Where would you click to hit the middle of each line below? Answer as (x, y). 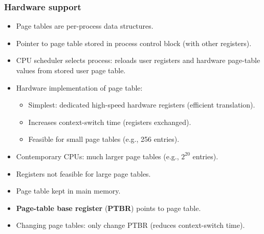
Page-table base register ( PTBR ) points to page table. (108, 208)
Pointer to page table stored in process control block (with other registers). (134, 43)
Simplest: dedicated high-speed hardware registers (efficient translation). (142, 105)
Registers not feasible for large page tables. (83, 173)
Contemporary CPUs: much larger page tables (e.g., (97, 156)
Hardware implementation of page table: (79, 87)
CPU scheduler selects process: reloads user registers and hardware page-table (138, 60)
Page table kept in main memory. (68, 191)
